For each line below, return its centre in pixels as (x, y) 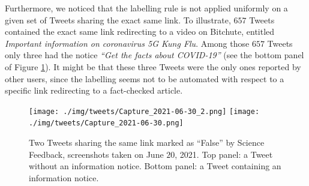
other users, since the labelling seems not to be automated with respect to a (145, 78)
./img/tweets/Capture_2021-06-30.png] (106, 123)
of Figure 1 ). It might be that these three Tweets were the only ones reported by (153, 66)
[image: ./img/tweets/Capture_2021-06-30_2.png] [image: (144, 111)
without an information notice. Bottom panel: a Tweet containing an (155, 166)
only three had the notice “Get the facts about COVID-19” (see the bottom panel (154, 55)
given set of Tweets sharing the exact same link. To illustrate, (118, 19)
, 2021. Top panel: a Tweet (224, 154)
